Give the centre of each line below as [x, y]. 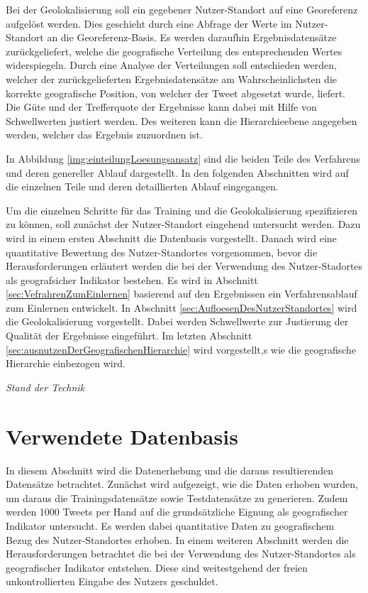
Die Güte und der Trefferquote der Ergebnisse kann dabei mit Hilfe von [161, 107]
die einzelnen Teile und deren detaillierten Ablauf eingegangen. [142, 186]
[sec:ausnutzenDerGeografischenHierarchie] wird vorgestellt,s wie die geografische [181, 349]
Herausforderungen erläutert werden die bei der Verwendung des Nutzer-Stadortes [184, 266]
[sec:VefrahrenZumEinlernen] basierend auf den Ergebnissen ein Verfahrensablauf [182, 294]
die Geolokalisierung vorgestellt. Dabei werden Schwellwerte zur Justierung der [177, 321]
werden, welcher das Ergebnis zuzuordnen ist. [104, 135]
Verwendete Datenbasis [122, 436]
